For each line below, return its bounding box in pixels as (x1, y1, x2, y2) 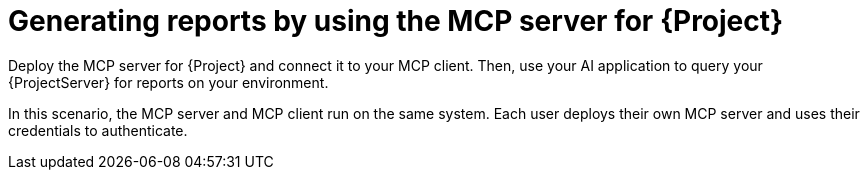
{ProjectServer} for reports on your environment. (8, 73, 329, 91)
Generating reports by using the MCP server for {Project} (8, 4, 784, 38)
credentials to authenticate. (8, 121, 188, 139)
